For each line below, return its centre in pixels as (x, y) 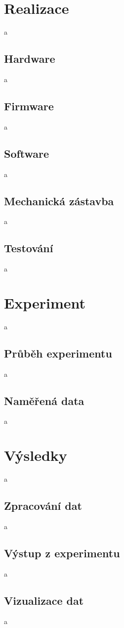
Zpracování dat (43, 506)
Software (27, 153)
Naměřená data (44, 400)
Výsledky (36, 455)
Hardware (30, 59)
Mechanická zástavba (59, 201)
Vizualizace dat (44, 600)
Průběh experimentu (58, 353)
